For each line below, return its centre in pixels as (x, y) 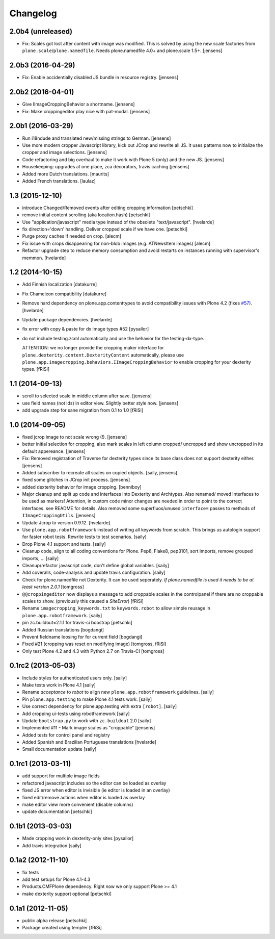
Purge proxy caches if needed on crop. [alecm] (72, 236)
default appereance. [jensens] (54, 451)
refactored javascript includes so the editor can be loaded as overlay (94, 783)
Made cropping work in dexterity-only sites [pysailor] (78, 839)
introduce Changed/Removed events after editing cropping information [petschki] (108, 208)
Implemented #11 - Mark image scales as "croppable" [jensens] (89, 728)
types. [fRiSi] (36, 369)
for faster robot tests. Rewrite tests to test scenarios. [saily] (85, 537)
